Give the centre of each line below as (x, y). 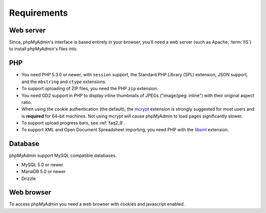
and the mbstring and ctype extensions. (64, 82)
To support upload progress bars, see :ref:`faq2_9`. (73, 123)
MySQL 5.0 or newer (42, 164)
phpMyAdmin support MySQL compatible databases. (63, 155)
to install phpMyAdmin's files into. (43, 49)
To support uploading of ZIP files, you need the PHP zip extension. (90, 89)
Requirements (39, 13)
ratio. (27, 102)
